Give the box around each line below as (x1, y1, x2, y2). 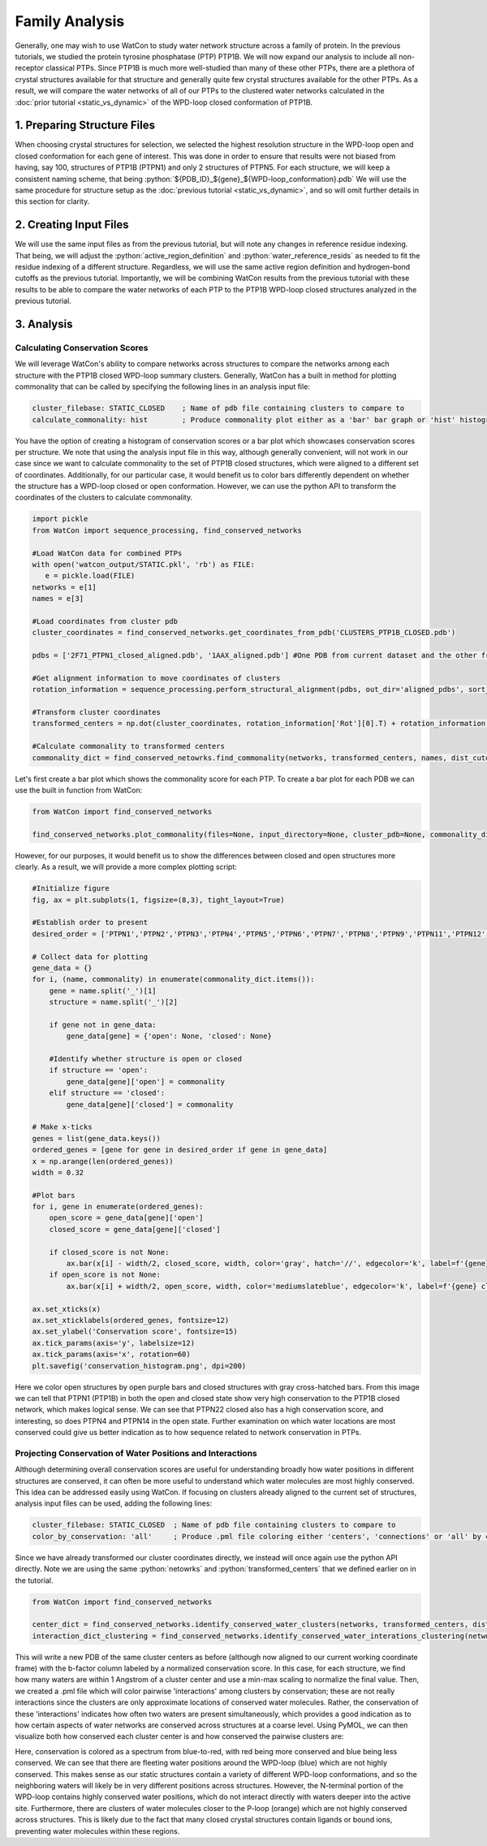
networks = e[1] (32, 582, 97, 592)
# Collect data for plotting (32, 952, 149, 962)
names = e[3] (32, 594, 84, 603)
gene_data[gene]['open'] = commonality (66, 1077, 225, 1086)
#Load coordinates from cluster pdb (32, 616, 179, 625)
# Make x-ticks (32, 1122, 93, 1132)
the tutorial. (15, 1576, 54, 1585)
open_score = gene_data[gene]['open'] (49, 1213, 204, 1222)
